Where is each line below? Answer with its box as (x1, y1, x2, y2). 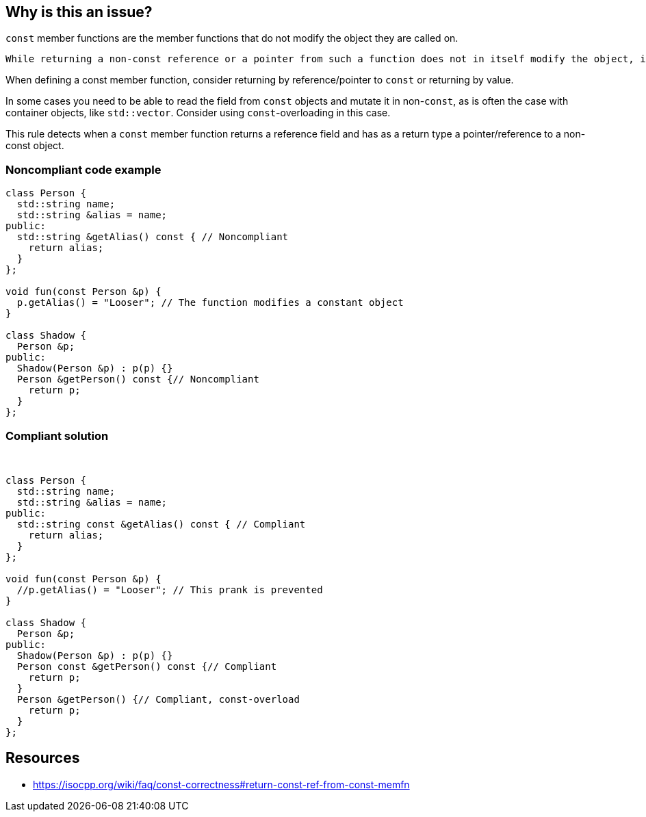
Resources (5, 749, 80, 767)
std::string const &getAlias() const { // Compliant (16, 518, 306, 530)
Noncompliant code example (5, 162, 161, 177)
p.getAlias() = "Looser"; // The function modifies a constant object (16, 297, 404, 309)
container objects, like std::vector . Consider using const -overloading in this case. (5, 107, 391, 119)
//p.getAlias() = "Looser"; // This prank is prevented (16, 584, 323, 595)
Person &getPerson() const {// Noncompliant (16, 374, 259, 385)
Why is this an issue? (5, 3, 153, 21)
